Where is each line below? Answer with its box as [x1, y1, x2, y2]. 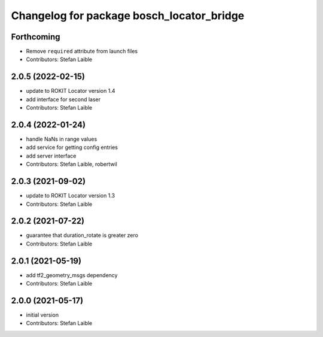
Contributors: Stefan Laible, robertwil [26, 160, 118, 168]
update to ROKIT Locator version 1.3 [26, 192, 115, 199]
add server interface [26, 152, 77, 159]
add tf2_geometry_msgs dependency [26, 271, 118, 278]
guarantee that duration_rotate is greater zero [26, 232, 139, 239]
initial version [26, 311, 59, 318]
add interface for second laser [26, 96, 101, 103]
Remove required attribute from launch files [26, 48, 138, 55]
